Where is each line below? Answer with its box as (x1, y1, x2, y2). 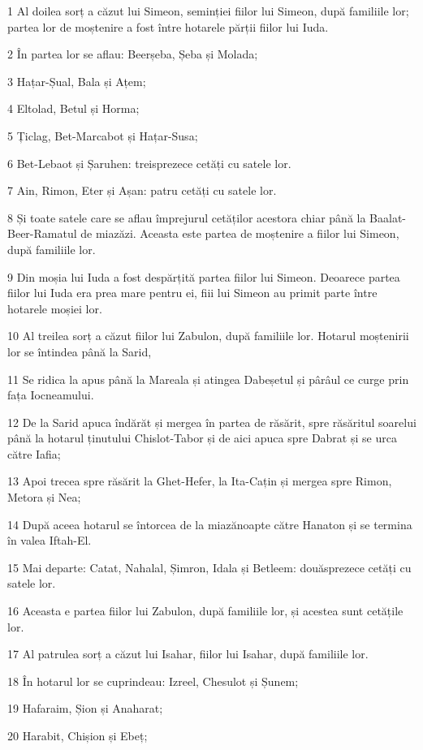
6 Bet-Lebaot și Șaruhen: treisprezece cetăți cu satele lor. (7, 154, 291, 171)
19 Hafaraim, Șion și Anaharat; (7, 700, 163, 717)
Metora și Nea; (7, 489, 81, 506)
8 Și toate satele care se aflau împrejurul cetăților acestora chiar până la (7, 209, 366, 226)
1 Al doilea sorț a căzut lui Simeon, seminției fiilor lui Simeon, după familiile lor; (7, 2, 409, 19)
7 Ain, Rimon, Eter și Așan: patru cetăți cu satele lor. (7, 182, 277, 199)
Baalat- (369, 209, 407, 226)
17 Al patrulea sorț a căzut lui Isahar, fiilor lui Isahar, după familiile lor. (7, 645, 369, 662)
